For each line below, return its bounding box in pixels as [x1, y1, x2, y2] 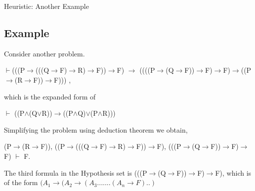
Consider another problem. [4, 48, 85, 58]
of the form [4, 177, 38, 188]
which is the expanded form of [4, 91, 96, 101]
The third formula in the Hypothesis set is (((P [4, 167, 147, 178]
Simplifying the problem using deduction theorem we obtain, [4, 124, 188, 135]
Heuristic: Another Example [4, 1, 89, 11]
